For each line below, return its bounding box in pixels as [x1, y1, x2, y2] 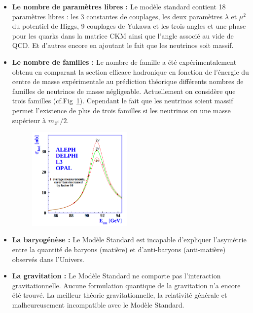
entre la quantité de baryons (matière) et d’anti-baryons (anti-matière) [12, 244, 226, 255]
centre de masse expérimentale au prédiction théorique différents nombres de [12, 76, 244, 87]
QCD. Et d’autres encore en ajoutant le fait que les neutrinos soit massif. [12, 40, 234, 50]
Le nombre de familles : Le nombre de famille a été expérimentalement [12, 56, 237, 67]
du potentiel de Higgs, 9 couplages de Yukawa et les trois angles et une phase [12, 21, 246, 31]
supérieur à [12, 115, 46, 125]
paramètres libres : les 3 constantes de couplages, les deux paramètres [12, 11, 222, 21]
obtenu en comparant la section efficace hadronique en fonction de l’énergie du [12, 66, 249, 77]
